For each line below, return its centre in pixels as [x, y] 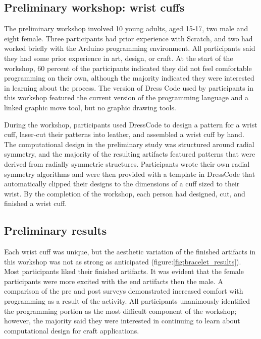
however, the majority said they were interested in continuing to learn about [122, 321]
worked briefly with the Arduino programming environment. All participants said [130, 48]
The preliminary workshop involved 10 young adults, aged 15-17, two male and [126, 28]
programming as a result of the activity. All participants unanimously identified [127, 301]
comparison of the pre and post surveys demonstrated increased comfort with [124, 291]
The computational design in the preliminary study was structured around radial [129, 144]
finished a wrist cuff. [36, 203]
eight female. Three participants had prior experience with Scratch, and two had [128, 38]
